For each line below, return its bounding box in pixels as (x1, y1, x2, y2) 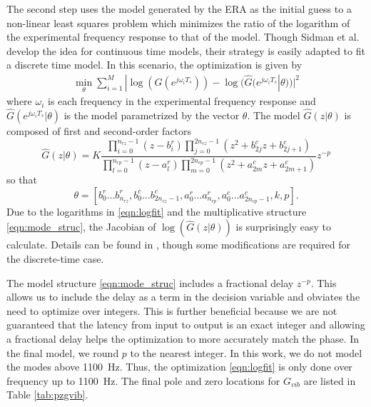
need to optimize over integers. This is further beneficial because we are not (6, 303, 337, 318)
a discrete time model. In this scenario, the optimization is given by (6, 57, 303, 72)
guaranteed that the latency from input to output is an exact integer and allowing (6, 317, 365, 332)
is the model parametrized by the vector (63, 108, 240, 123)
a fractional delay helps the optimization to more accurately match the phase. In (6, 331, 360, 346)
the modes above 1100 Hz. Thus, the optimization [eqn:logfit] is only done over (6, 359, 352, 374)
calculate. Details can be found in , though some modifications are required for (6, 237, 351, 252)
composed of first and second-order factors (6, 124, 192, 139)
